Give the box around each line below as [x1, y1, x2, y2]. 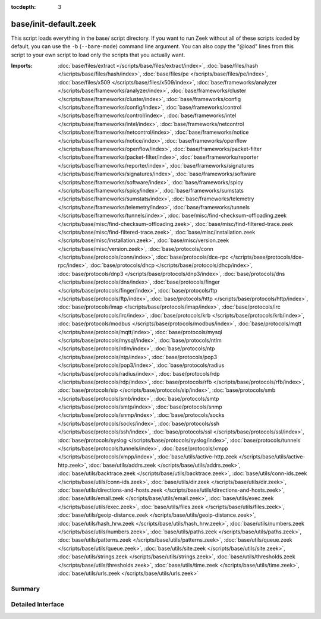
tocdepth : [11, 4, 36, 10]
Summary [11, 585, 40, 593]
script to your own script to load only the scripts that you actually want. [11, 51, 185, 58]
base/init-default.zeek [11, 18, 96, 29]
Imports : [11, 62, 33, 70]
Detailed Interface [11, 601, 65, 609]
